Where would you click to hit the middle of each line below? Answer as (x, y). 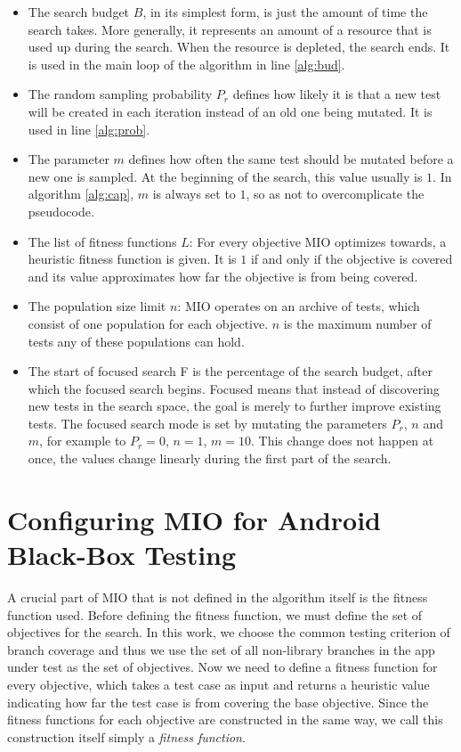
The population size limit (97, 306)
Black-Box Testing (122, 555)
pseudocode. (61, 211)
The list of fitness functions (102, 241)
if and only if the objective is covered (352, 259)
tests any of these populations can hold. (136, 341)
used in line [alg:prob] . (89, 129)
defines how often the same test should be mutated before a (291, 159)
